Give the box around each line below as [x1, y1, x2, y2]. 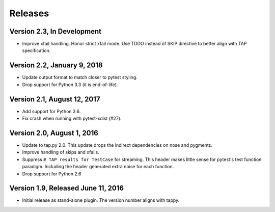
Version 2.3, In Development [9, 27, 102, 36]
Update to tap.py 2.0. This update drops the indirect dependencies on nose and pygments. [22, 142, 212, 148]
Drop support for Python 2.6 [22, 171, 81, 177]
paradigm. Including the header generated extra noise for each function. [22, 164, 174, 170]
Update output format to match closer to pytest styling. [22, 74, 137, 81]
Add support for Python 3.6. [22, 108, 81, 114]
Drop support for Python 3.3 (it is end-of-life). [22, 82, 118, 88]
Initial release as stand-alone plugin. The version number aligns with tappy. [22, 197, 180, 203]
